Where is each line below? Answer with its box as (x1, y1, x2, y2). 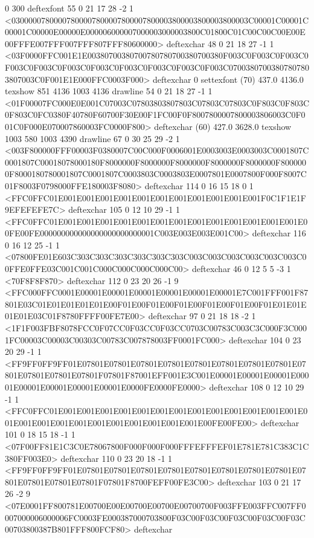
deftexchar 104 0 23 (228, 333, 301, 346)
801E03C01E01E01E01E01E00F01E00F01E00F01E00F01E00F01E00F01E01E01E (5, 297, 307, 310)
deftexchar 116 (252, 227, 306, 239)
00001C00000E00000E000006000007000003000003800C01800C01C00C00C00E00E (5, 25, 306, 38)
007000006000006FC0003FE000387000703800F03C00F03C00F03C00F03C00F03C (5, 511, 306, 523)
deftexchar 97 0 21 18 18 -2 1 (148, 310, 256, 322)
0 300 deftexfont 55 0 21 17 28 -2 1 (5, 2, 134, 14)
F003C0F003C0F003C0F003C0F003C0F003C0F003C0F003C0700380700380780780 (5, 60, 309, 73)
